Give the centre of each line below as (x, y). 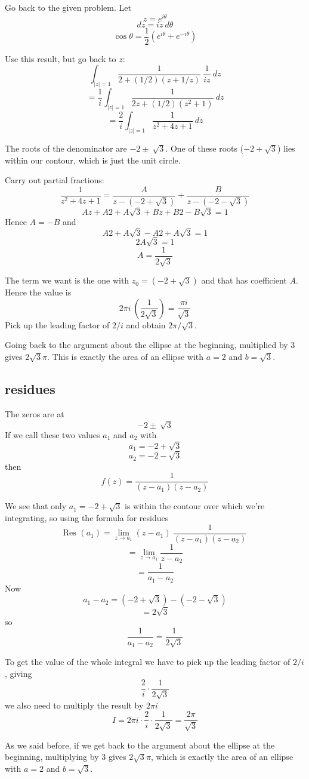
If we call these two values (52, 435)
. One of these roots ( (205, 148)
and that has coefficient (244, 280)
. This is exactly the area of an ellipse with (126, 357)
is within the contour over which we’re (195, 506)
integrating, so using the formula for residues (87, 518)
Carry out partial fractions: (55, 180)
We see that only (36, 506)
